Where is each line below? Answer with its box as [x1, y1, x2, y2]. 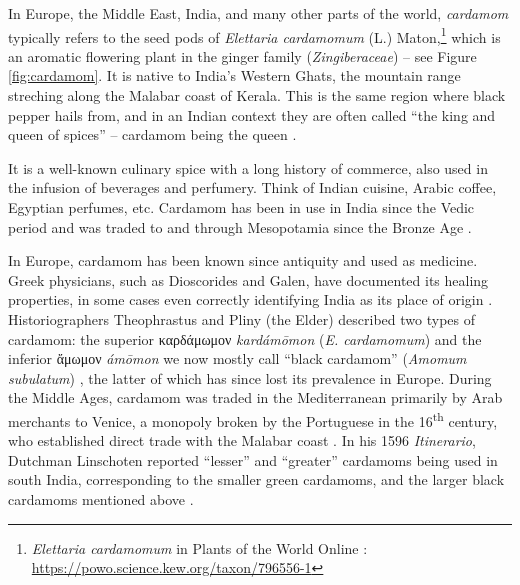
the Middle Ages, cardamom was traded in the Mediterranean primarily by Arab [8, 387, 503, 408]
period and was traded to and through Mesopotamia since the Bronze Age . [8, 216, 472, 237]
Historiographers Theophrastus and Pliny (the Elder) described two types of [8, 308, 476, 329]
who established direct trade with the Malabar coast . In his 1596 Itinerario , [8, 430, 476, 451]
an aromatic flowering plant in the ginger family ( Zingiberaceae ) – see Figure [8, 45, 477, 66]
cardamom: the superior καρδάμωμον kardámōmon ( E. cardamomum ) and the [8, 328, 482, 349]
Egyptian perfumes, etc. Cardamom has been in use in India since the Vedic [8, 197, 475, 217]
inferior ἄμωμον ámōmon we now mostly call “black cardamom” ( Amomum [8, 348, 467, 369]
